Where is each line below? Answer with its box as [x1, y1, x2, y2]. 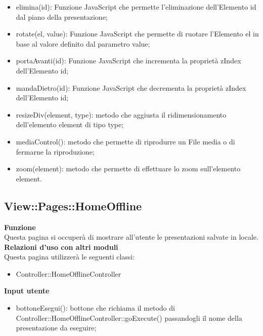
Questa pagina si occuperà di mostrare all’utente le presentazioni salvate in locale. [4, 232, 258, 242]
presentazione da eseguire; [16, 322, 97, 333]
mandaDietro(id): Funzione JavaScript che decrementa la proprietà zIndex [16, 82, 246, 93]
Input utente [4, 285, 50, 296]
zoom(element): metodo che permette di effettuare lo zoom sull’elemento [16, 163, 241, 174]
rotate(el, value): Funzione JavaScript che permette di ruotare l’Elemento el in [16, 28, 259, 39]
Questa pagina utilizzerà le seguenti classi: [4, 251, 135, 262]
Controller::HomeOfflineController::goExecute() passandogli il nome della [16, 312, 242, 323]
